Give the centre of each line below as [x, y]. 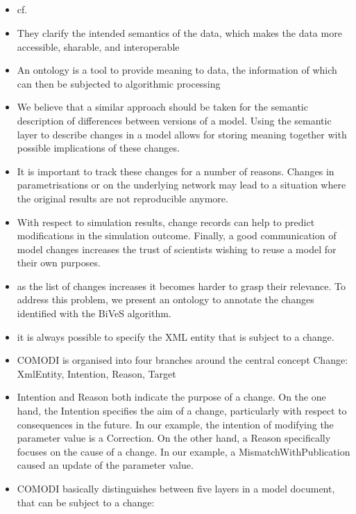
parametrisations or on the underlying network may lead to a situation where [181, 185]
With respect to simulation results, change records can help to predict [166, 222]
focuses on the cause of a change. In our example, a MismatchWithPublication [184, 451]
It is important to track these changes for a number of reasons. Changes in [176, 171]
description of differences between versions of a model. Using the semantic [174, 120]
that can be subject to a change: [86, 502]
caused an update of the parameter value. [105, 465]
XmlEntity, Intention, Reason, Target [96, 373]
